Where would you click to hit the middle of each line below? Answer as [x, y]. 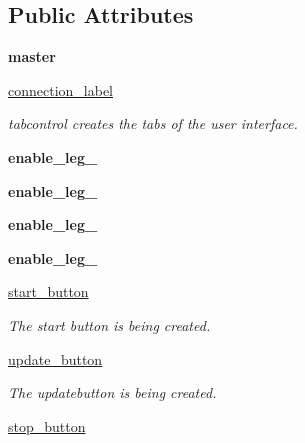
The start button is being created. [109, 324]
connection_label [61, 89]
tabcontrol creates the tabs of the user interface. [153, 123]
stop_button [47, 425]
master [32, 56]
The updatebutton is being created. [112, 392]
